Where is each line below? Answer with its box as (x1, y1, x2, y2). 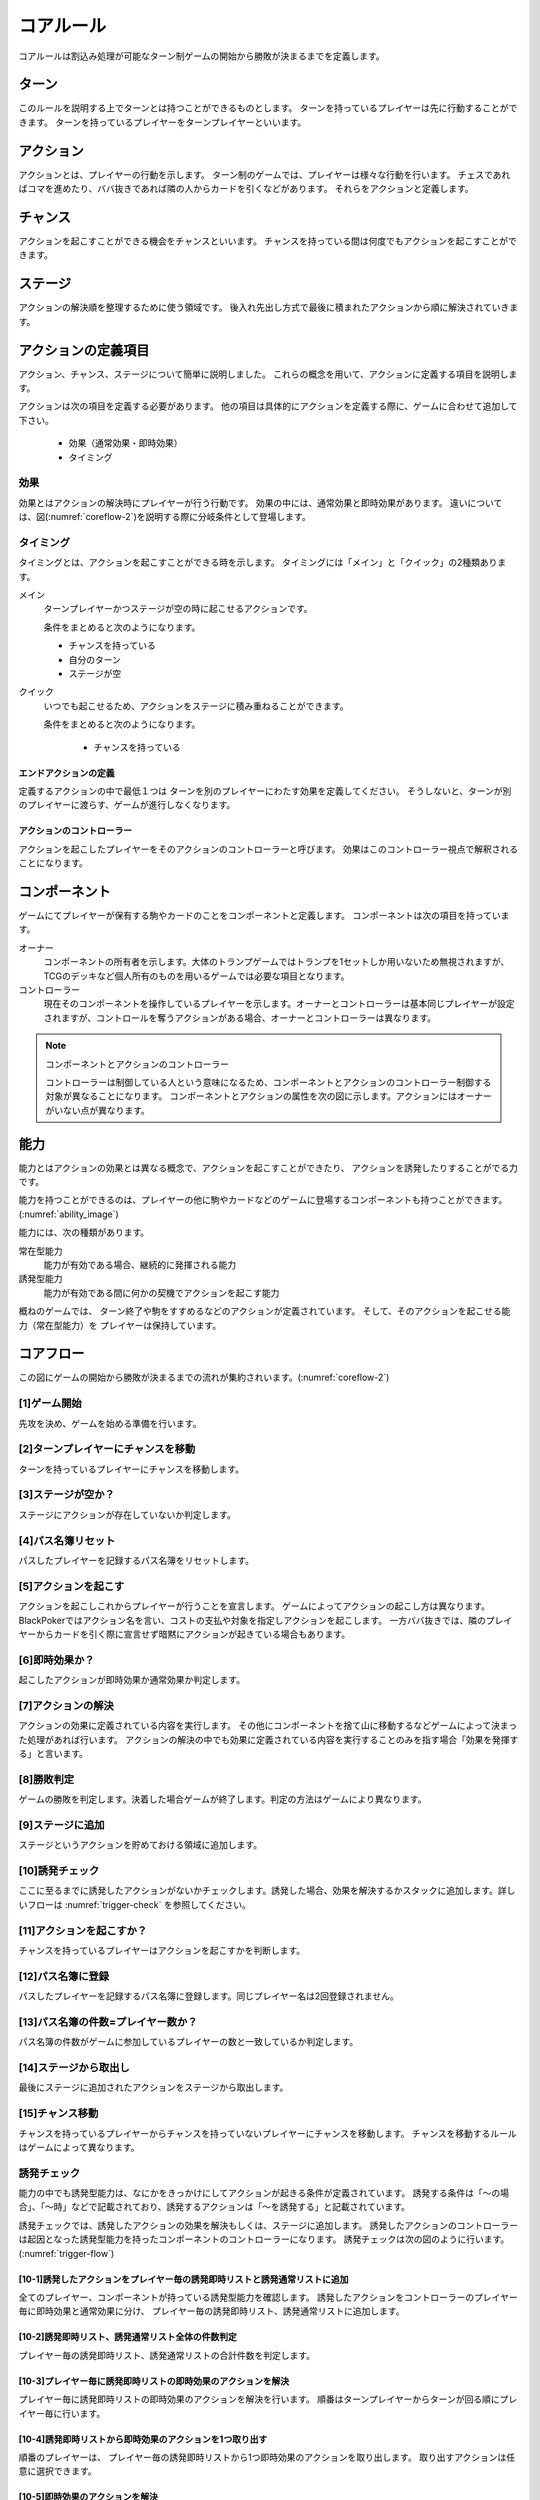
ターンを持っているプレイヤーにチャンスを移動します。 (18, 1463, 245, 1475)
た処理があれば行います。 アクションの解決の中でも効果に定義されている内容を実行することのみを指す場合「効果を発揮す (18, 1733, 519, 1745)
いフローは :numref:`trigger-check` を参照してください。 (18, 1898, 252, 1910)
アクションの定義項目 (18, 341, 150, 359)
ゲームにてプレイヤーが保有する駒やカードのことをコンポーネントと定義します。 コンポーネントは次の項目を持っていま (18, 910, 510, 922)
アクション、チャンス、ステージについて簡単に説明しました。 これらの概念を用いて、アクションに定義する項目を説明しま (18, 368, 518, 380)
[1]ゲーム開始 (18, 1396, 82, 1410)
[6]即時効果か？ (18, 1653, 95, 1667)
